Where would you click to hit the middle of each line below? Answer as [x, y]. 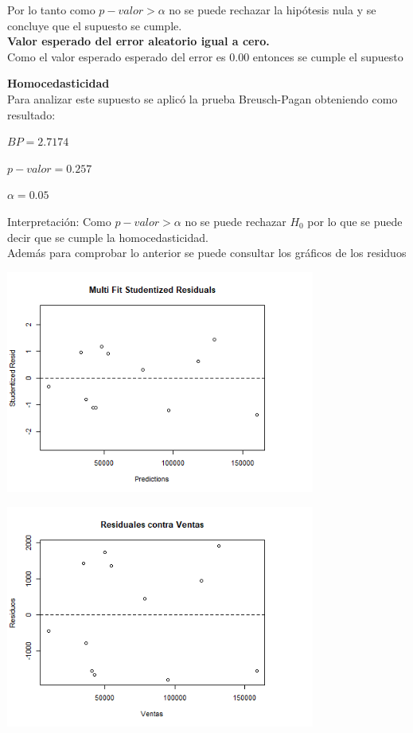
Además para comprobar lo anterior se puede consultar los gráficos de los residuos [207, 253]
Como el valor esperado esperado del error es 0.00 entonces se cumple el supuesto [205, 56]
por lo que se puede [355, 221]
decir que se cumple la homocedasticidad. [108, 237]
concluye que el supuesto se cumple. [95, 25]
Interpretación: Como [59, 221]
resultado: [31, 114]
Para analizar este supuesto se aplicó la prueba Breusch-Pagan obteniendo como [203, 98]
